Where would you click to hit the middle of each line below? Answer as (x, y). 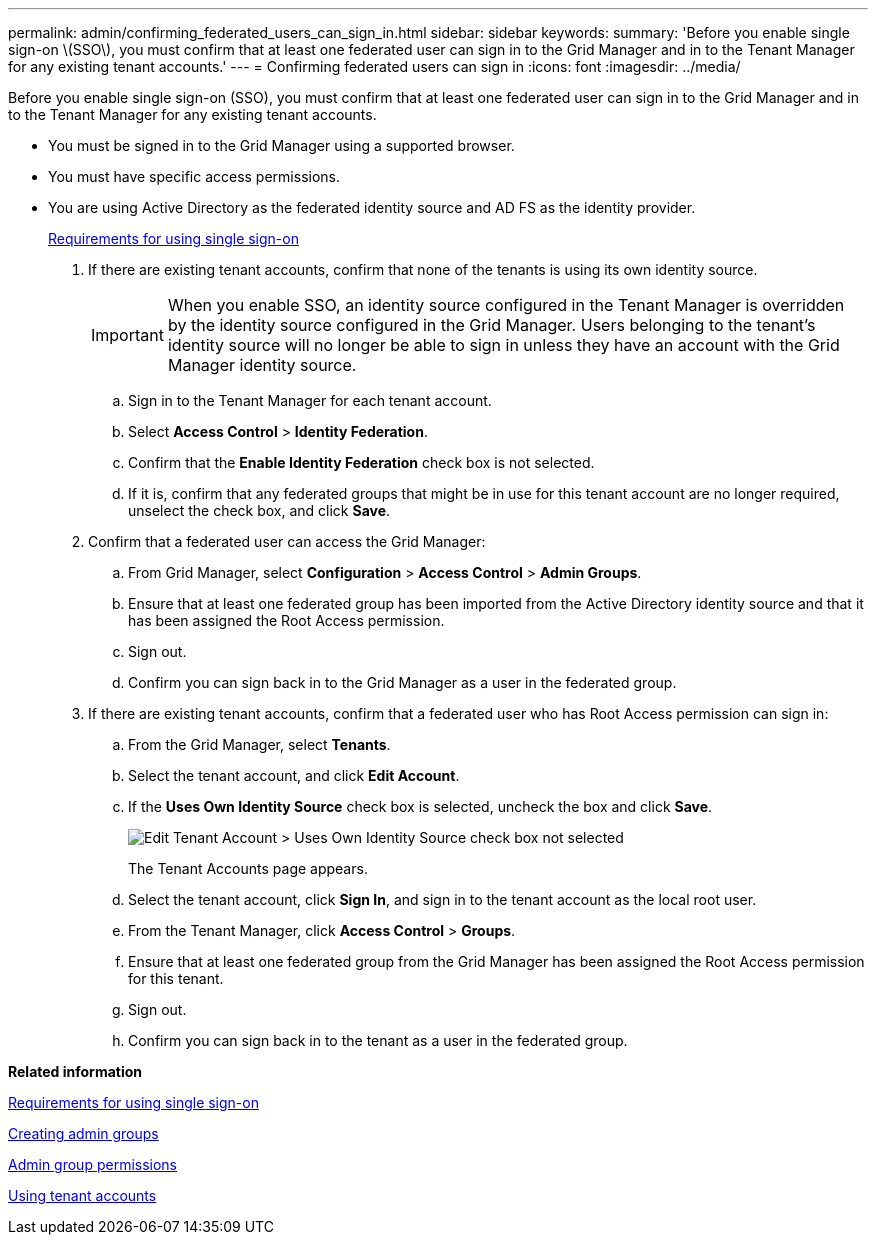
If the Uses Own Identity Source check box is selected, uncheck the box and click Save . (420, 806)
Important (127, 335)
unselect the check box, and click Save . (259, 510)
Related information (75, 1071)
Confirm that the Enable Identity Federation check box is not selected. (361, 462)
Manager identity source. (262, 365)
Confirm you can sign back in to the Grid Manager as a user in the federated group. (402, 682)
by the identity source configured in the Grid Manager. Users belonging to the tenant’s (491, 325)
